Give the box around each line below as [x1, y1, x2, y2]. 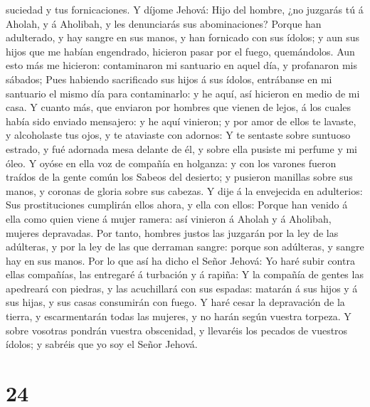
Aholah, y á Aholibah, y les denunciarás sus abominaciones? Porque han [6, 16, 322, 31]
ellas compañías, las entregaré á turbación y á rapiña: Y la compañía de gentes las [6, 267, 364, 282]
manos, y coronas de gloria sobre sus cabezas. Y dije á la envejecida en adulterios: [6, 183, 363, 198]
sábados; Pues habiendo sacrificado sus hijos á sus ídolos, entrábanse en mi [6, 71, 332, 86]
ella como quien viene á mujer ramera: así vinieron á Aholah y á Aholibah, [6, 211, 332, 226]
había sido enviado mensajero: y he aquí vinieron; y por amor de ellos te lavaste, [6, 113, 356, 128]
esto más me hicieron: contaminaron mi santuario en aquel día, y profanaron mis [6, 58, 358, 73]
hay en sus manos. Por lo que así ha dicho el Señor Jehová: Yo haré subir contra [6, 253, 355, 268]
